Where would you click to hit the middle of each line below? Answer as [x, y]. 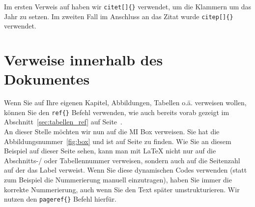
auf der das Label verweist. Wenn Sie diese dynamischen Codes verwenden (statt [126, 170]
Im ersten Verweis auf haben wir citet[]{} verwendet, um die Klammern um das [128, 6]
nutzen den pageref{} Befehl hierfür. [60, 199]
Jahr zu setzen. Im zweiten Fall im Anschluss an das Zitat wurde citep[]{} [119, 16]
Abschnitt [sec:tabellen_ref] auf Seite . [63, 122]
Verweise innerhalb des [84, 60]
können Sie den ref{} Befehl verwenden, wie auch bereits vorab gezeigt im [117, 112]
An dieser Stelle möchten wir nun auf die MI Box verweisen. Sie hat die [112, 132]
